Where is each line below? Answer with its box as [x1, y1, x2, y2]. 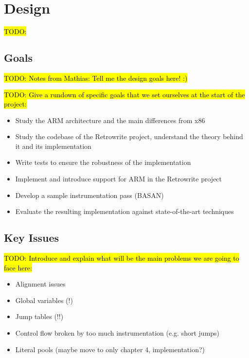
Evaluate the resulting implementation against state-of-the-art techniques [15, 206, 234, 216]
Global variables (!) [15, 295, 73, 305]
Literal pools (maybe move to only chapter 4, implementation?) [15, 344, 205, 354]
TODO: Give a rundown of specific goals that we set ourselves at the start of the [4, 89, 245, 99]
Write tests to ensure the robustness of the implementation [15, 157, 191, 167]
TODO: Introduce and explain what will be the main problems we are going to [4, 253, 239, 263]
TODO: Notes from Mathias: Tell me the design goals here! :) [4, 72, 188, 83]
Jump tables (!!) [15, 311, 64, 322]
